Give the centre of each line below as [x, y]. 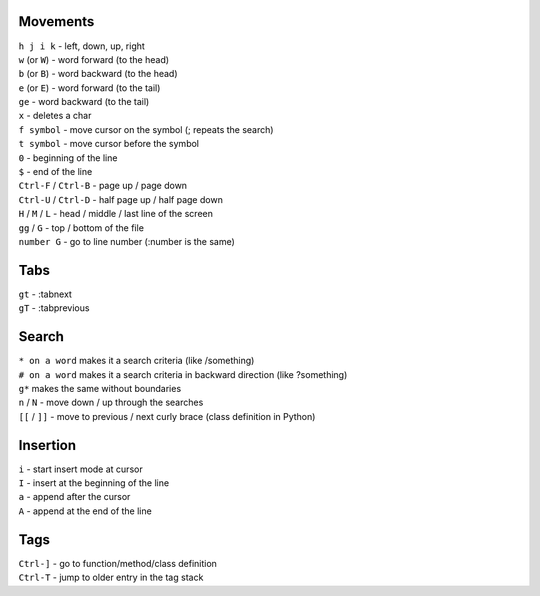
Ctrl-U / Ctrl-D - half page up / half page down [121, 199]
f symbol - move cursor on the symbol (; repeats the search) [146, 129]
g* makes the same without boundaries [100, 388]
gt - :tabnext [45, 294]
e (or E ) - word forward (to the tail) [89, 87]
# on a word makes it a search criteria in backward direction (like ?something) [183, 374]
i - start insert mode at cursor [81, 469]
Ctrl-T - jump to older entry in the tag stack [111, 577]
